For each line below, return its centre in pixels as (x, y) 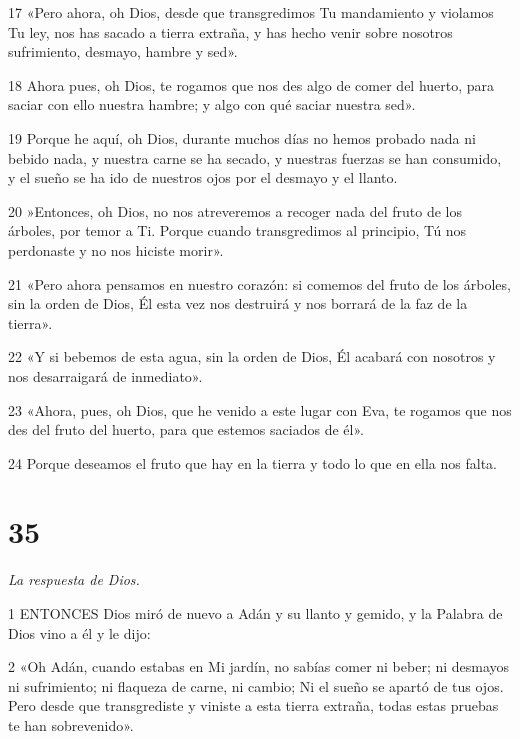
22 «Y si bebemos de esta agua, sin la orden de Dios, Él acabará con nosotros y (252, 356)
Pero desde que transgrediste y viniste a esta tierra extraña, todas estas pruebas (253, 705)
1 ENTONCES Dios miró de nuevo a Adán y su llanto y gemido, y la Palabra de (255, 613)
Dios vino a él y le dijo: (79, 632)
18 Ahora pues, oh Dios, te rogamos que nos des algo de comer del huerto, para (251, 84)
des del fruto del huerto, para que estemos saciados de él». (186, 429)
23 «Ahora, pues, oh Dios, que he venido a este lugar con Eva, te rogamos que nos (260, 409)
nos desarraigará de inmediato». (105, 375)
